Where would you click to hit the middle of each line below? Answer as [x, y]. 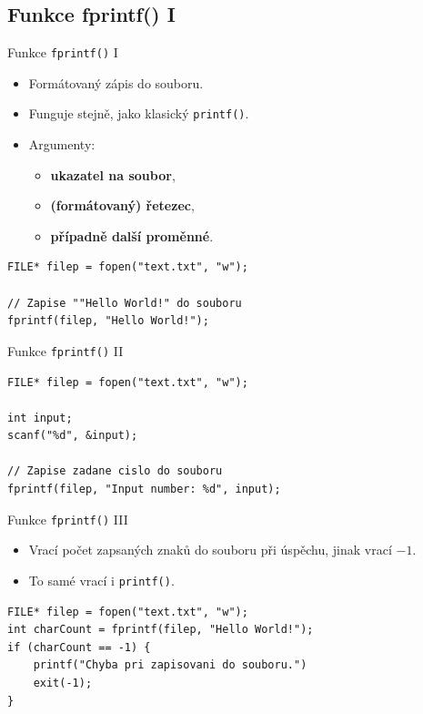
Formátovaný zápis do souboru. [116, 82]
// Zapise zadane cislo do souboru [115, 471]
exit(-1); [63, 683]
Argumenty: [62, 144]
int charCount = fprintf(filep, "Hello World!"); [161, 630]
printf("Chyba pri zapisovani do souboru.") [170, 665]
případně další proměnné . [132, 235]
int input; [40, 418]
